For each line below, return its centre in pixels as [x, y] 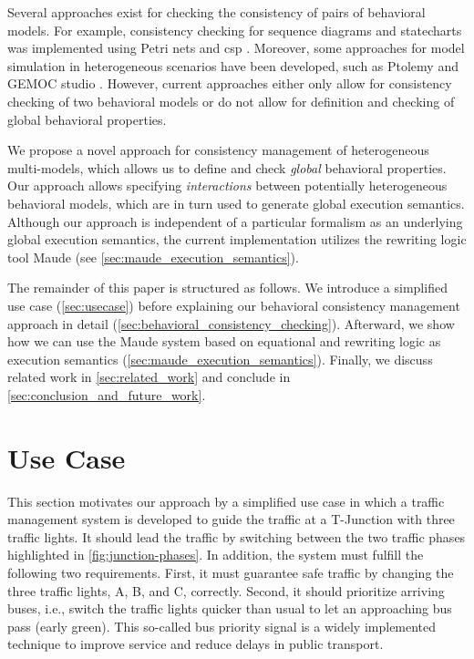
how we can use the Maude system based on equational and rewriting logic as [224, 341]
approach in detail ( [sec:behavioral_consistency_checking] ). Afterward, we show [231, 323]
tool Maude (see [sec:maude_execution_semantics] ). [153, 257]
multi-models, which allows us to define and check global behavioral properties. [227, 167]
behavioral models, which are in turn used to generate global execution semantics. [236, 203]
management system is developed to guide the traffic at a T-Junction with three [231, 519]
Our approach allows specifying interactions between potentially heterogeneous [227, 185]
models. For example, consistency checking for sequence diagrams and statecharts [235, 30]
